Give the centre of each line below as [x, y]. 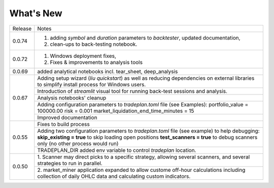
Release [22, 28]
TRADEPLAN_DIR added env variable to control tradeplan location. [117, 150]
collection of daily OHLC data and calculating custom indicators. [114, 176]
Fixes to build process [63, 124]
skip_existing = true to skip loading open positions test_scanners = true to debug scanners [147, 137]
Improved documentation [67, 117]
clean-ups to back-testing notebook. [94, 44]
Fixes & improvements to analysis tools [96, 62]
